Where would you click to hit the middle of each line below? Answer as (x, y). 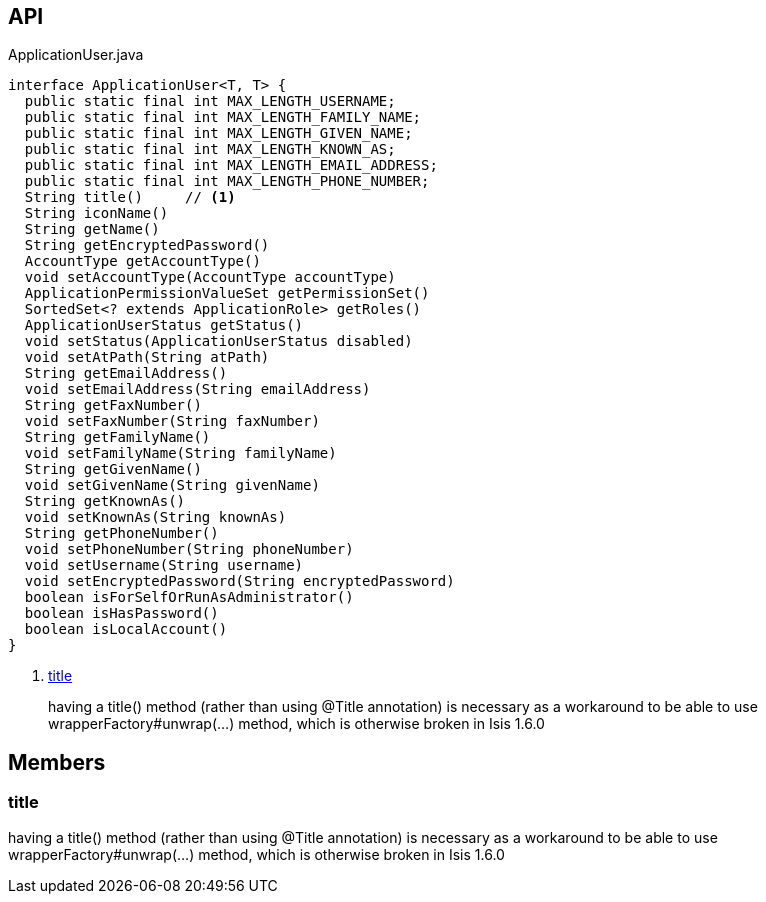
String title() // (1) (130, 197)
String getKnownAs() (105, 501)
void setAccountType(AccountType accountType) (210, 277)
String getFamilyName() (117, 437)
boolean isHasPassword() (121, 613)
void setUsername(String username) (164, 565)
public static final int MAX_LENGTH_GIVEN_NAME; (218, 133)
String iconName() (96, 213)
